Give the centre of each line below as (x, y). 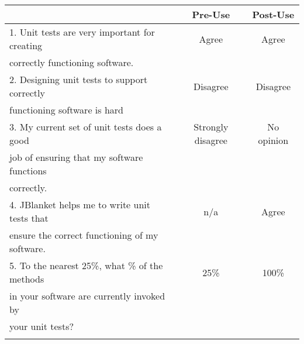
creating (26, 45)
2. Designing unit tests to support (79, 79)
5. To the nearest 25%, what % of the (86, 265)
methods (27, 279)
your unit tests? (42, 326)
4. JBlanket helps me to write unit (80, 204)
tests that (29, 218)
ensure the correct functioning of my (84, 235)
